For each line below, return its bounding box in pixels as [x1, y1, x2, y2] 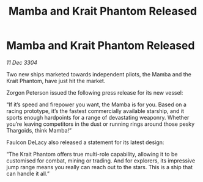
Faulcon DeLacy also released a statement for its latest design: [6, 139, 164, 146]
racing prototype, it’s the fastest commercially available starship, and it [6, 107, 185, 114]
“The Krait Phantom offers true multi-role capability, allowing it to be [6, 150, 178, 158]
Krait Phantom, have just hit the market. [6, 77, 106, 84]
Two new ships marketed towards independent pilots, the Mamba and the [6, 70, 191, 78]
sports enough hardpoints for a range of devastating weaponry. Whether [6, 114, 190, 121]
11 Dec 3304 [6, 59, 38, 66]
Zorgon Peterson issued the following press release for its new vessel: [6, 89, 183, 96]
